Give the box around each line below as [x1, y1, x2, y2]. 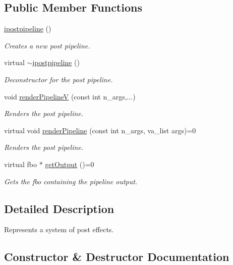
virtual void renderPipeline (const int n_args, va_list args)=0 [4, 125, 196, 135]
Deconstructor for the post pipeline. [4, 74, 113, 84]
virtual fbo [4, 158, 37, 169]
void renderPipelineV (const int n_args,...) [4, 91, 136, 101]
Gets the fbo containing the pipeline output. [4, 176, 138, 186]
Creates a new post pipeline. [4, 40, 90, 50]
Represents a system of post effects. [4, 224, 114, 235]
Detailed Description [4, 200, 114, 216]
